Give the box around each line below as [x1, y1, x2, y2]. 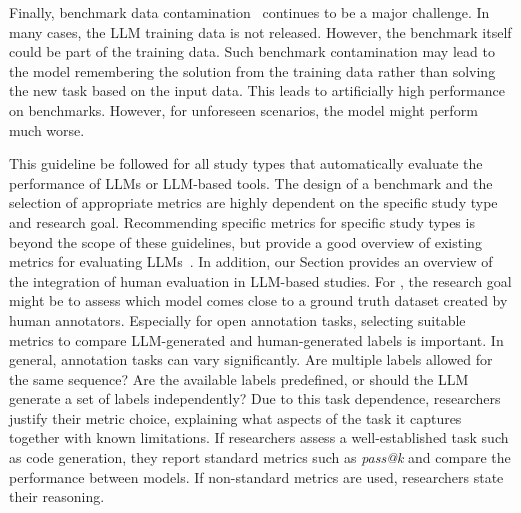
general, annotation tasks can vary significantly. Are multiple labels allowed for [9, 349, 493, 370]
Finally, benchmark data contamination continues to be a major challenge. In [9, 2, 490, 22]
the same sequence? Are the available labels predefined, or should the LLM [9, 368, 469, 389]
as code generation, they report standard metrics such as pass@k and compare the [9, 447, 511, 468]
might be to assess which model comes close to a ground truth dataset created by [9, 290, 508, 311]
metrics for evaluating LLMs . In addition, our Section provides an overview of [9, 251, 493, 272]
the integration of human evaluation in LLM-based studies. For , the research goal [9, 270, 512, 291]
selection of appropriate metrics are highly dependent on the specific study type [9, 192, 498, 213]
